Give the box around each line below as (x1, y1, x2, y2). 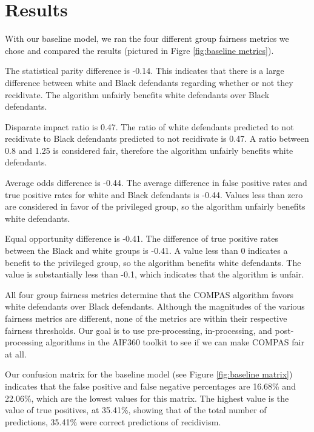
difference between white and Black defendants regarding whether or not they (5, 76, 293, 88)
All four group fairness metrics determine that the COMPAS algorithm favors (5, 288, 294, 301)
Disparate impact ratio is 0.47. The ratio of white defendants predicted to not (5, 120, 294, 133)
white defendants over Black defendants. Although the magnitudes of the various (5, 300, 305, 313)
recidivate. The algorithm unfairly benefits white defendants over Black (5, 88, 270, 101)
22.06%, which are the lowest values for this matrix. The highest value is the (5, 391, 289, 404)
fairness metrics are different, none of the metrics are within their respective (5, 312, 287, 324)
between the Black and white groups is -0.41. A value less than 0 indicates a (5, 244, 288, 257)
